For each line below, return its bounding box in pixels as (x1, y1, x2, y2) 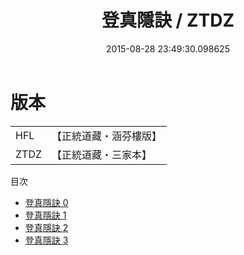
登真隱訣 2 (24, 221, 69, 233)
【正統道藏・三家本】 (51, 147, 153, 161)
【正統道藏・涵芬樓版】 (51, 129, 163, 143)
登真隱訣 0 (24, 196, 69, 208)
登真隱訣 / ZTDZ (101, 9, 235, 32)
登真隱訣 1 (24, 209, 67, 221)
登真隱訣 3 (24, 234, 69, 246)
